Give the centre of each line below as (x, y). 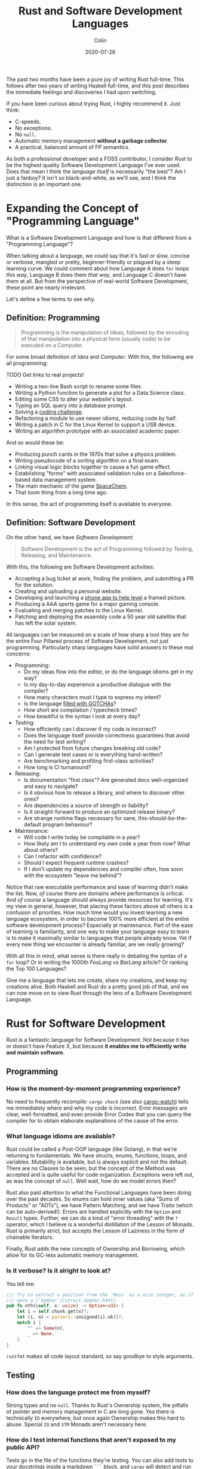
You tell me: (21, 1284)
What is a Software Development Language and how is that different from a (99, 237)
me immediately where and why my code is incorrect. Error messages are (97, 1108)
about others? (41, 850)
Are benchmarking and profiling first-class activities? (89, 761)
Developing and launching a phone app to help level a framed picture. (100, 597)
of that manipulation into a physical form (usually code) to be (96, 338)
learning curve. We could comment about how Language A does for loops (98, 268)
